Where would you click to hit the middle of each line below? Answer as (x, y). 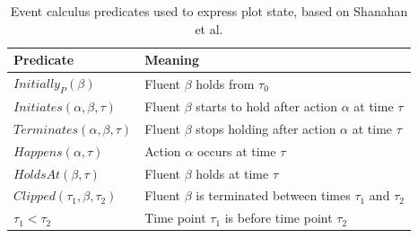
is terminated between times (273, 195)
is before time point (279, 218)
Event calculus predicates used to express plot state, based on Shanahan (209, 11)
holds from (225, 83)
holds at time (232, 173)
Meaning (172, 60)
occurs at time (236, 150)
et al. (209, 28)
